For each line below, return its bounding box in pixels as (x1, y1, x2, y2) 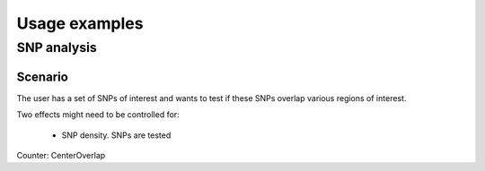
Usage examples (16, 13, 144, 33)
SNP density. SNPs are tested (61, 130, 172, 141)
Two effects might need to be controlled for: (16, 109, 180, 120)
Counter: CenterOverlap (16, 150, 106, 160)
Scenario (16, 69, 69, 84)
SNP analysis (16, 39, 98, 56)
